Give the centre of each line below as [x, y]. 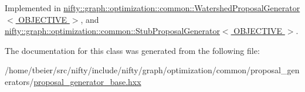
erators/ [19, 81]
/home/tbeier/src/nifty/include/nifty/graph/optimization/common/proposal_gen [152, 70]
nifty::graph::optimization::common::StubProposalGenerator [112, 31]
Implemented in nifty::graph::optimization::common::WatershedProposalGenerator [152, 8]
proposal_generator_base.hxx [87, 81]
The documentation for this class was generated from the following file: [132, 50]
